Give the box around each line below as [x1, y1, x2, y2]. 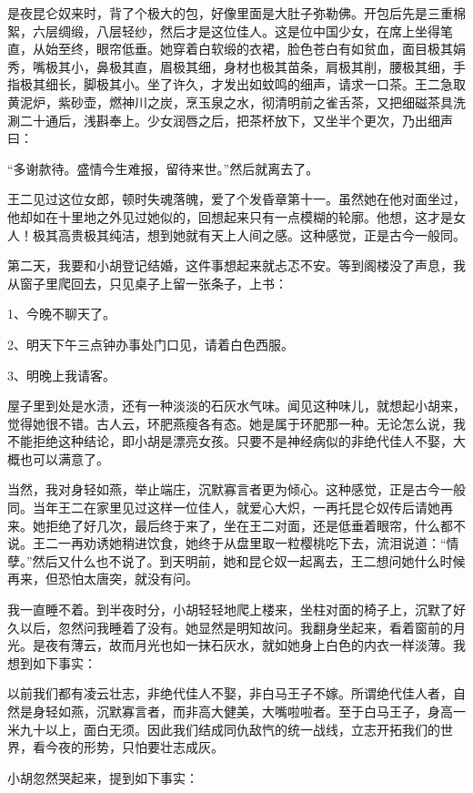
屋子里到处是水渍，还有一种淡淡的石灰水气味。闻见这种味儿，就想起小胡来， [7, 396, 466, 415]
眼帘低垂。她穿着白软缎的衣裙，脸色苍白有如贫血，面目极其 [96, 39, 453, 58]
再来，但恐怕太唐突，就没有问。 [7, 569, 198, 588]
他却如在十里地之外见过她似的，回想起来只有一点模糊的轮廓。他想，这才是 [7, 207, 453, 226]
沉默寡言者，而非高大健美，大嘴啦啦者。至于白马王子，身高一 [96, 702, 466, 720]
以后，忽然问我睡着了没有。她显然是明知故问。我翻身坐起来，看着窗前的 [19, 617, 453, 636]
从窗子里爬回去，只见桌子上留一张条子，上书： [7, 273, 287, 292]
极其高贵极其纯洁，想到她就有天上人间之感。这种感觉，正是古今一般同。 [32, 225, 466, 244]
